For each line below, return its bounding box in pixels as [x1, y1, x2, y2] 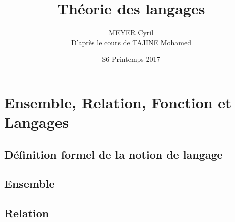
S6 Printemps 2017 [102, 54, 160, 64]
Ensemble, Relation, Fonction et [4, 92, 232, 112]
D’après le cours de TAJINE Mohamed [71, 37, 192, 47]
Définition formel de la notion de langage [4, 146, 223, 162]
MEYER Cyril [108, 27, 154, 38]
